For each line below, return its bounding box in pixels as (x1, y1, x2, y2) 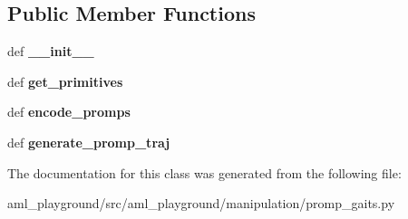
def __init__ (7, 42, 94, 61)
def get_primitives (7, 71, 123, 90)
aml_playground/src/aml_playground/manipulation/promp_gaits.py (7, 194, 395, 213)
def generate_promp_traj (7, 132, 170, 151)
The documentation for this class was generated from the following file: (7, 163, 402, 182)
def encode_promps (7, 102, 131, 121)
